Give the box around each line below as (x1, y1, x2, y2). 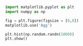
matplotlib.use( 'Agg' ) (5, 23, 52, 28)
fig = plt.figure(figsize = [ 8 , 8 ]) (5, 18, 79, 23)
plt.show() (5, 36, 28, 42)
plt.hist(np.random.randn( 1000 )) (5, 32, 75, 37)
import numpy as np (5, 9, 46, 14)
